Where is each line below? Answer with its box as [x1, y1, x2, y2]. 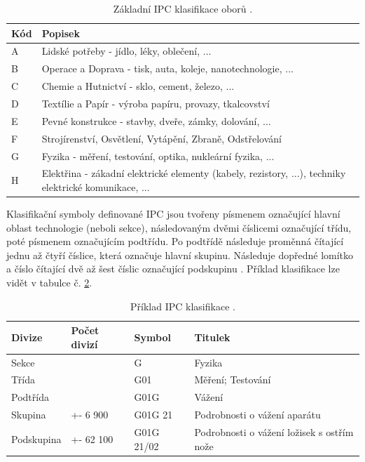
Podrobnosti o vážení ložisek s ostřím [194, 425, 354, 439]
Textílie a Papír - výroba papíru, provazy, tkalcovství [41, 95, 270, 110]
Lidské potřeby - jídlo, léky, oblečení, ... [41, 44, 212, 58]
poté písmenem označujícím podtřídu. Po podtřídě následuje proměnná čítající [6, 234, 344, 249]
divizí [71, 336, 98, 351]
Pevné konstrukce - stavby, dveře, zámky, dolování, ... [41, 113, 271, 128]
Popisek [41, 25, 80, 40]
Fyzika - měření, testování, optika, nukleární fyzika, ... [41, 148, 275, 163]
